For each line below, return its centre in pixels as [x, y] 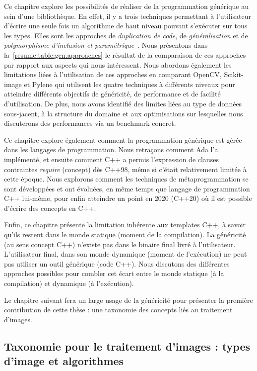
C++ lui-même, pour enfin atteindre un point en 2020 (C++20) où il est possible [128, 198]
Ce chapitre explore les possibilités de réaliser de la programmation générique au [126, 6]
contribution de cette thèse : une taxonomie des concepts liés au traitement [118, 310]
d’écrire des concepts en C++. [50, 208]
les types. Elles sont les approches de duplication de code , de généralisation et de [126, 35]
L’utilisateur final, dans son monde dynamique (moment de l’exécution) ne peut [126, 254]
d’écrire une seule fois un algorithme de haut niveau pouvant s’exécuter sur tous [126, 26]
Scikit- [234, 74]
